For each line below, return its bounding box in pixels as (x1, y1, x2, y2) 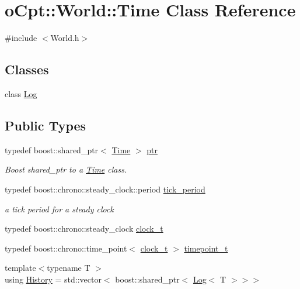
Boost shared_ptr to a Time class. (5, 163, 127, 176)
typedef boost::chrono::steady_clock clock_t (5, 222, 163, 235)
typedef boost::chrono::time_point (5, 242, 127, 254)
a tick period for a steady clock (5, 202, 114, 215)
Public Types (5, 116, 86, 134)
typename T (47, 262, 90, 274)
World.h (50, 32, 79, 44)
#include (5, 32, 37, 44)
